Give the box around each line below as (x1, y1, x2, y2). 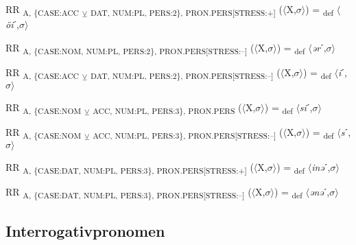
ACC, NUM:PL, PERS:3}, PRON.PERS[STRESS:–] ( (93, 125, 283, 141)
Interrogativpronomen (5, 220, 165, 241)
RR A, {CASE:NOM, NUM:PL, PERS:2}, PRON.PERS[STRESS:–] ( (5, 40, 254, 56)
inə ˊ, (311, 160, 331, 174)
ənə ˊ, (309, 185, 330, 199)
